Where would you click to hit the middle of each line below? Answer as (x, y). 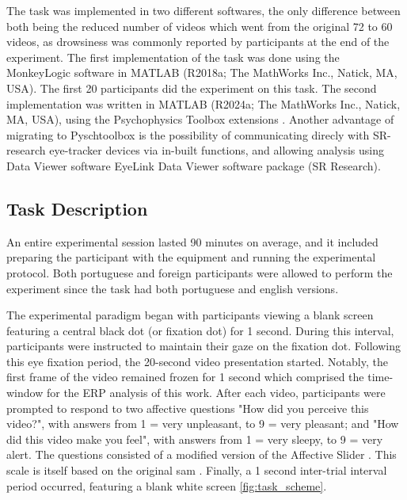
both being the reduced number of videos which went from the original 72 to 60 (200, 26)
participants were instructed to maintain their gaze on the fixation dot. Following (203, 346)
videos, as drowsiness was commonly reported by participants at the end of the (198, 42)
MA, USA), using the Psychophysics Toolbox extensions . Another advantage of (200, 119)
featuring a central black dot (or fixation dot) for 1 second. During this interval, (200, 330)
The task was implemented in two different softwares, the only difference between (203, 10)
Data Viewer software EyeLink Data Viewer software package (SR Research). (194, 165)
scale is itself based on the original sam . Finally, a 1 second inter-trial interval (197, 470)
